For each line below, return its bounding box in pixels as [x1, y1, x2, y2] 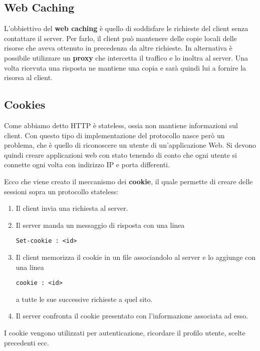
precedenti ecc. [4, 337, 49, 347]
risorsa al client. [4, 72, 53, 83]
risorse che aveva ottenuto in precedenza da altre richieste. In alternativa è [4, 43, 232, 53]
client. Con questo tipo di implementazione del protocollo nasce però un [4, 130, 225, 140]
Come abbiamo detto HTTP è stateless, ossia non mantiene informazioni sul [4, 120, 238, 130]
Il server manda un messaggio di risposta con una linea [16, 219, 185, 230]
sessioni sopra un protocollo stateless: [4, 186, 119, 196]
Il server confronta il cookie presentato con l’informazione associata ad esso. [16, 310, 248, 321]
